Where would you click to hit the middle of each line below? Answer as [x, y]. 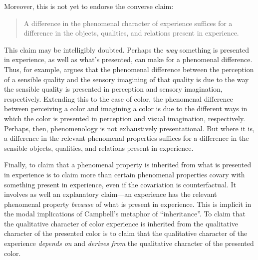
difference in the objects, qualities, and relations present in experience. [131, 33]
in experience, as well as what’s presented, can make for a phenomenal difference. [128, 59]
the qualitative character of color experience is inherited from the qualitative [121, 223]
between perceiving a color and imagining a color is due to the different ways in [126, 108]
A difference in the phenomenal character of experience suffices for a [128, 23]
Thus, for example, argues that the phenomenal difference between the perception [129, 69]
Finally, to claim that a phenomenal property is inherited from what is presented [128, 165]
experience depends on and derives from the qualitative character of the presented [129, 243]
